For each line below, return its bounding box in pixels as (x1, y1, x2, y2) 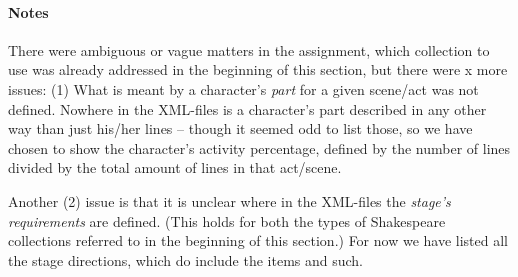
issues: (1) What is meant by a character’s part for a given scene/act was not (8, 78, 479, 99)
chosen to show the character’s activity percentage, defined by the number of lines (8, 137, 511, 158)
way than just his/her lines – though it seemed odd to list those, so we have (8, 118, 473, 139)
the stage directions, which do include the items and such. (8, 249, 363, 270)
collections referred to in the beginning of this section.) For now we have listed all (8, 230, 508, 251)
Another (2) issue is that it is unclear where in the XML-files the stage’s (8, 190, 451, 211)
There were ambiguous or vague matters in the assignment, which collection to (8, 39, 490, 60)
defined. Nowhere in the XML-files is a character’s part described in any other (8, 98, 487, 119)
